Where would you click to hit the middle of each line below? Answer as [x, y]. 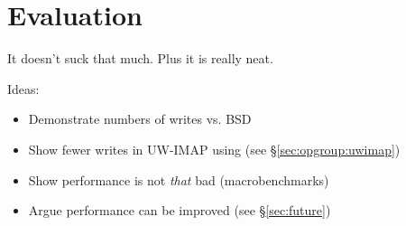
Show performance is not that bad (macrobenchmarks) [179, 179]
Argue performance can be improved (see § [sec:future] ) [180, 210]
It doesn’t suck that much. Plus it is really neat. [140, 58]
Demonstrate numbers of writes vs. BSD [140, 119]
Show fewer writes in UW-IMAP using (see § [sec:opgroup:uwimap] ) [214, 149]
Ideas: [23, 88]
